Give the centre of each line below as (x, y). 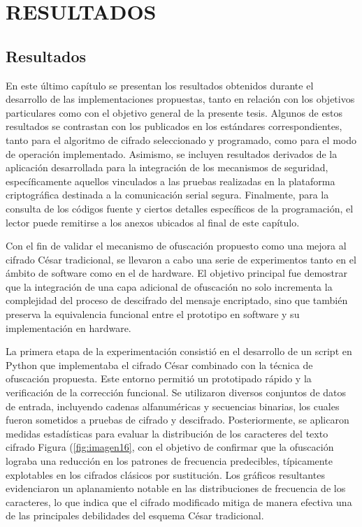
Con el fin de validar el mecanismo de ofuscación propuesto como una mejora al (176, 246)
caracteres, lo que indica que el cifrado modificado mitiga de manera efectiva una (179, 501)
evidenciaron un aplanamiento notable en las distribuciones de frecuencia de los (176, 488)
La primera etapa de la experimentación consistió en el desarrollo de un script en (179, 351)
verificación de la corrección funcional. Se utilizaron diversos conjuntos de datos (176, 392)
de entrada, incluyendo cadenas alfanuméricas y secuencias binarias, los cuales (173, 406)
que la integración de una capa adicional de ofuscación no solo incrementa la (169, 286)
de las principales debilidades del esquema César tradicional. (135, 515)
